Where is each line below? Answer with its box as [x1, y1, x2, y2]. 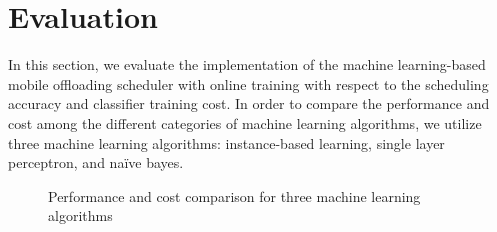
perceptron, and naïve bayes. [8, 152, 184, 173]
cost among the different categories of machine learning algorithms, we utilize [8, 112, 482, 133]
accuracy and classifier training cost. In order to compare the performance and [8, 93, 490, 114]
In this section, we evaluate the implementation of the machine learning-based [8, 54, 486, 75]
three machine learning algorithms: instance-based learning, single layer [8, 132, 445, 153]
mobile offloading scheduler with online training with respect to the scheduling [8, 73, 489, 94]
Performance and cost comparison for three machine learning [48, 185, 421, 206]
